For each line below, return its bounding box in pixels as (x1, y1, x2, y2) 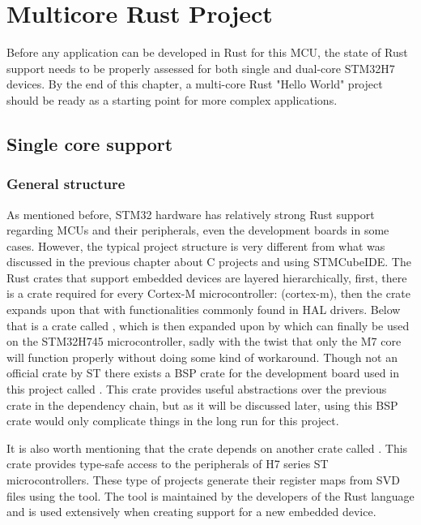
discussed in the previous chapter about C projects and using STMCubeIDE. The (6, 253, 411, 270)
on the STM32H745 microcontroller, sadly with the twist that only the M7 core (6, 333, 402, 350)
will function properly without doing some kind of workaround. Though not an (6, 348, 398, 365)
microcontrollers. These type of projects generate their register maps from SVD (6, 471, 400, 488)
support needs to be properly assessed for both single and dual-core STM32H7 (6, 59, 395, 76)
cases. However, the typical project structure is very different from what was (6, 237, 385, 254)
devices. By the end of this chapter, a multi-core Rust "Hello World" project (6, 75, 383, 93)
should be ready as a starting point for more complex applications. (6, 91, 338, 108)
